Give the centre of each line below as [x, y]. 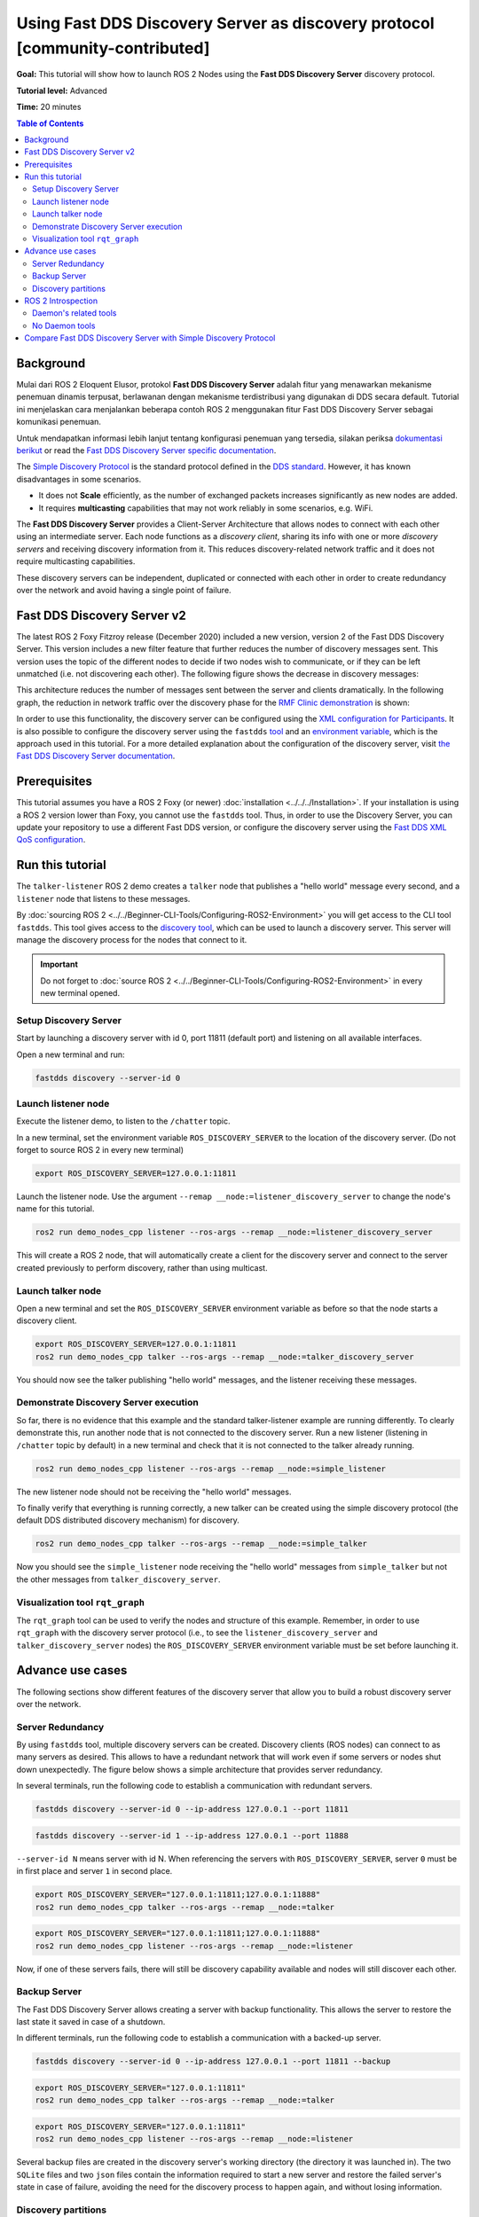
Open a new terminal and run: [71, 1054]
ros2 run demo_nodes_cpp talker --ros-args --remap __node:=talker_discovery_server [224, 1356]
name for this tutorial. [55, 1209]
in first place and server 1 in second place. [94, 1871]
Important [59, 964]
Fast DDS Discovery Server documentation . [96, 756]
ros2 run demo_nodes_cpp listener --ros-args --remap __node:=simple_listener [210, 1469]
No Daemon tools [64, 325]
